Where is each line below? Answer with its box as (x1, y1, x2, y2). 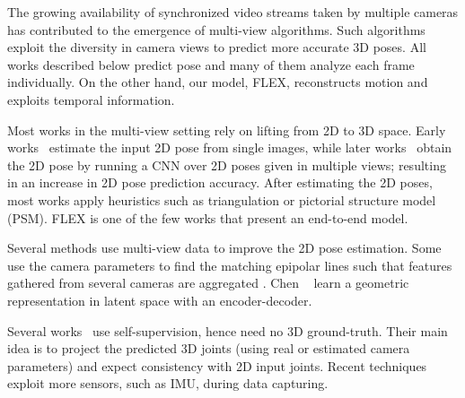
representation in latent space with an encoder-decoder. (7, 290, 312, 309)
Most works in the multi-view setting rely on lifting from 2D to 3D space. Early (7, 120, 446, 139)
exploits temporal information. (7, 90, 175, 108)
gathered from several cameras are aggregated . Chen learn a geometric (7, 273, 409, 292)
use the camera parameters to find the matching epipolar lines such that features (7, 255, 452, 274)
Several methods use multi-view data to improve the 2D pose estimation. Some (7, 238, 442, 257)
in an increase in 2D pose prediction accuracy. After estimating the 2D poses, (7, 173, 433, 192)
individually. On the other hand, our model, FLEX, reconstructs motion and (7, 73, 428, 91)
